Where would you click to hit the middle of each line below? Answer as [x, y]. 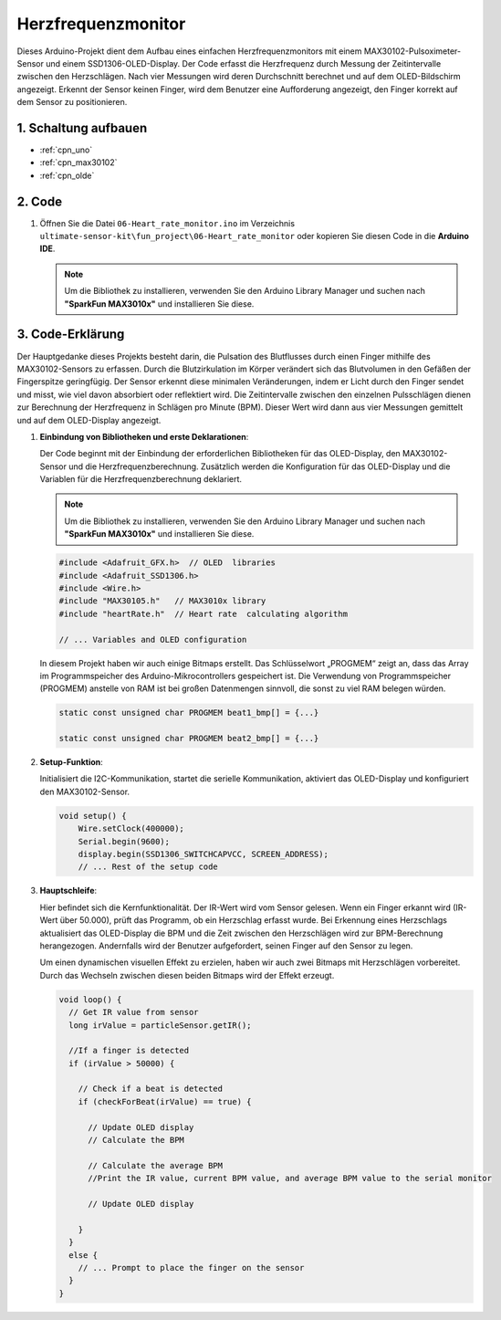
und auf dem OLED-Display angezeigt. [89, 420]
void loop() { [90, 999]
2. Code [40, 201]
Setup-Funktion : [72, 762]
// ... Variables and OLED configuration [153, 639]
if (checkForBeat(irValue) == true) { [165, 1101]
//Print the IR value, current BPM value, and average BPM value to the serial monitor [290, 1179]
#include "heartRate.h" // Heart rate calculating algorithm [204, 613]
